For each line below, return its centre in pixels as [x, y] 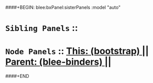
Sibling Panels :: [42, 28]
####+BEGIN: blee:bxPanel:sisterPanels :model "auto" [63, 7]
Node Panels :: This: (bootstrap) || [77, 51]
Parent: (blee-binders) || [58, 62]
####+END [17, 76]
